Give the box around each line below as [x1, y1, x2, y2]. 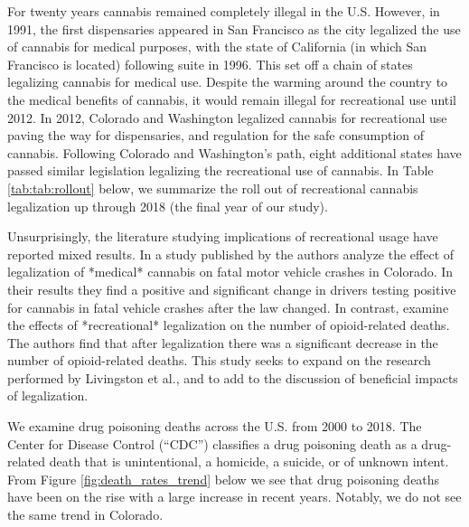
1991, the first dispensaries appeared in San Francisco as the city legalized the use [7, 19, 461, 38]
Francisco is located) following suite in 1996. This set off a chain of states [7, 54, 413, 73]
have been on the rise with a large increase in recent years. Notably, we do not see [7, 487, 462, 506]
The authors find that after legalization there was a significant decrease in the [7, 333, 438, 352]
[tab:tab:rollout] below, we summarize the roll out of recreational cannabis [7, 178, 418, 197]
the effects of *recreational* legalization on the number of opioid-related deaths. [7, 315, 450, 334]
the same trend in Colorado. [7, 505, 164, 524]
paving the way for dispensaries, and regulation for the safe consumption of [7, 126, 425, 145]
